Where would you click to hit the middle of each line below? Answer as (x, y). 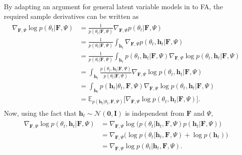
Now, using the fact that (40, 113)
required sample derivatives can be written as (71, 16)
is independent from (154, 113)
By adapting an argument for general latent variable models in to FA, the (113, 6)
